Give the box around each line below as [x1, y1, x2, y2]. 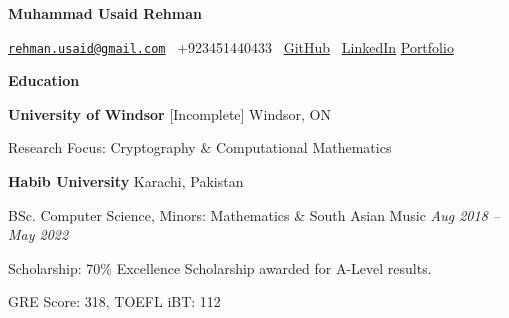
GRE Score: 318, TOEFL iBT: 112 [8, 291, 221, 312]
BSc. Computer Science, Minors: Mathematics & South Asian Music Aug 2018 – [8, 204, 500, 225]
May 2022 [8, 224, 69, 245]
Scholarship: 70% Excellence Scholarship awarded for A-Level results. [8, 257, 432, 278]
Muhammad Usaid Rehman [8, 3, 202, 23]
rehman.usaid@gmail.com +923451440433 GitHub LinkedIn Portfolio [8, 36, 454, 57]
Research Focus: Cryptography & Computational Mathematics [8, 137, 392, 158]
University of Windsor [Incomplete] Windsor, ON [8, 103, 331, 124]
